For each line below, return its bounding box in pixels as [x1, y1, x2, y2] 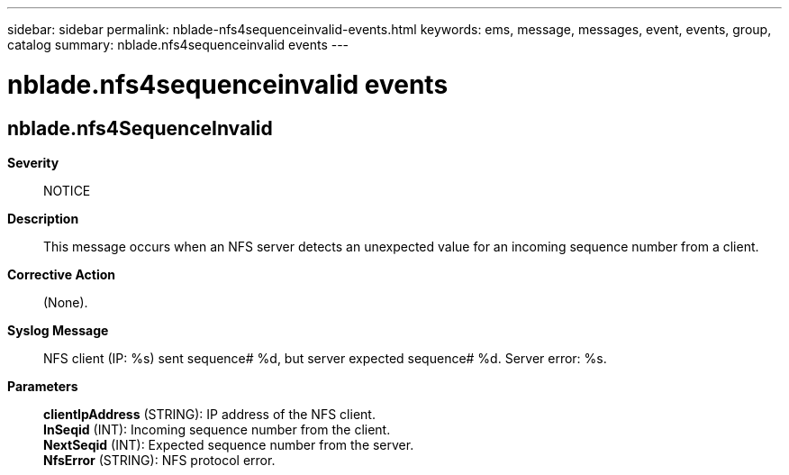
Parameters [7, 378, 78, 394]
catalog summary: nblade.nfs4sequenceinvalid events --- [7, 37, 349, 52]
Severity [7, 154, 59, 170]
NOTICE [43, 182, 91, 198]
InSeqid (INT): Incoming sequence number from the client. [43, 421, 391, 437]
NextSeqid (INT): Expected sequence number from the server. [43, 436, 414, 452]
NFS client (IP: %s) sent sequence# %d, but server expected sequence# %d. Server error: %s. [43, 350, 607, 366]
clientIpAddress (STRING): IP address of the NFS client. [43, 406, 376, 422]
